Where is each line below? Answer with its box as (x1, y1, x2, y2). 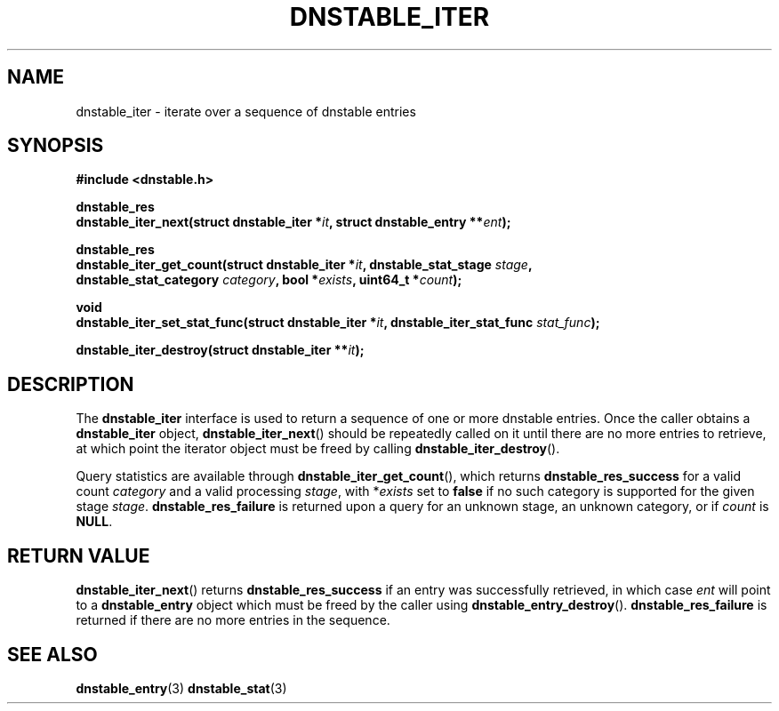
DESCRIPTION (7, 372, 134, 395)
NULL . (76, 514, 113, 530)
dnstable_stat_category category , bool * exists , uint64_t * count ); (76, 272, 462, 288)
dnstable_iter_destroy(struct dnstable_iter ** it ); (76, 342, 365, 358)
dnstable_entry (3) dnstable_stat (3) (76, 680, 287, 696)
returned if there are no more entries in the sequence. (76, 612, 390, 628)
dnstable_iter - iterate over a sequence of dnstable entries (76, 103, 416, 119)
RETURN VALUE (7, 544, 150, 567)
